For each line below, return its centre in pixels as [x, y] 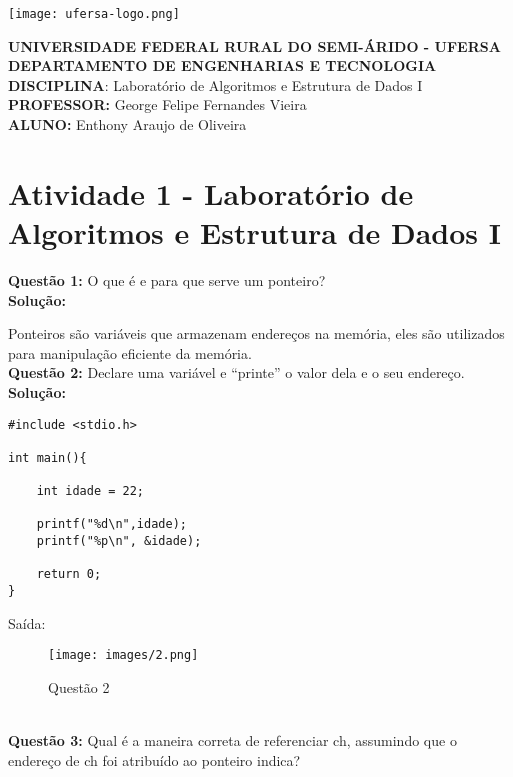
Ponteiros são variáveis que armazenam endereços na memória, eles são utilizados [256, 333]
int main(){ [47, 457]
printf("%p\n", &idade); [119, 541]
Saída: [27, 622]
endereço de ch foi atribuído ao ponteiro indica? [154, 759]
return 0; [69, 574]
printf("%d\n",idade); [111, 524]
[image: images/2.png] [123, 655]
